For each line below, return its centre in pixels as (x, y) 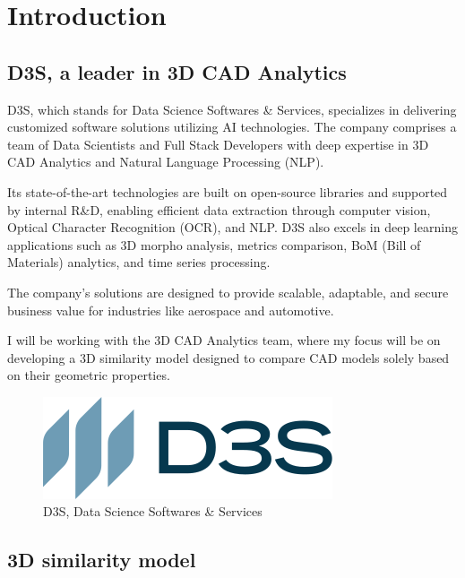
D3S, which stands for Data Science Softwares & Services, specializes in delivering (232, 109)
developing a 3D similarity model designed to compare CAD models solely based (228, 357)
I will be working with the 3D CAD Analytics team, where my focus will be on (224, 340)
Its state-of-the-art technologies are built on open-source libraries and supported (228, 191)
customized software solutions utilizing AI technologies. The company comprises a (232, 127)
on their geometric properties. (89, 375)
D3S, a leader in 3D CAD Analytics (177, 71)
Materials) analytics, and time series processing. (139, 262)
